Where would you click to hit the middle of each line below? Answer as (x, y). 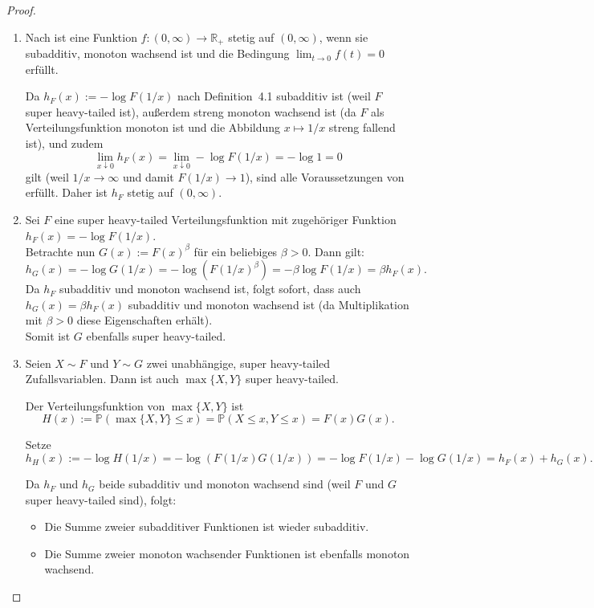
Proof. (21, 10)
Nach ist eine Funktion (81, 37)
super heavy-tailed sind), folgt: (101, 499)
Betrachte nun (60, 251)
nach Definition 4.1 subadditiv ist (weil (274, 96)
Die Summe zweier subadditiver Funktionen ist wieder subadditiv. (207, 526)
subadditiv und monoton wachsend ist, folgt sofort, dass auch (210, 289)
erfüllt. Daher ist (67, 192)
